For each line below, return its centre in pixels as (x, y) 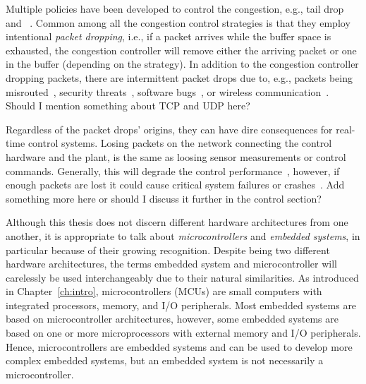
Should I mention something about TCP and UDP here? (128, 106)
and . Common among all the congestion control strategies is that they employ (178, 22)
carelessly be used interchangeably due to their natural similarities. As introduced (182, 277)
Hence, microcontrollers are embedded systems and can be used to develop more (179, 346)
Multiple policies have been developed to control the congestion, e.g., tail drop (175, 8)
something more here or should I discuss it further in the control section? (164, 198)
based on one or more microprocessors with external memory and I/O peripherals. (183, 333)
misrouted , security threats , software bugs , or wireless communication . (167, 91)
